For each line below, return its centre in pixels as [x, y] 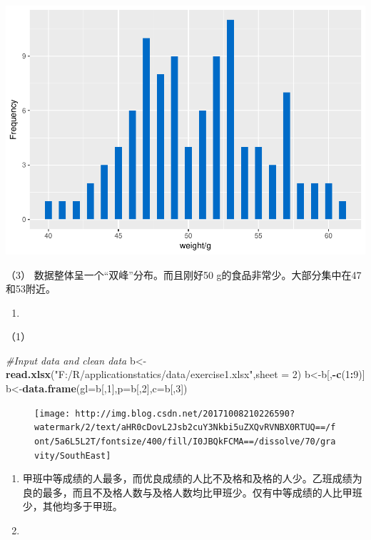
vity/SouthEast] [73, 455]
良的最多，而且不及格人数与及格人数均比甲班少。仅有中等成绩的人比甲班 [192, 492]
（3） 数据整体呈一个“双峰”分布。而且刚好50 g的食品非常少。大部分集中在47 [184, 274]
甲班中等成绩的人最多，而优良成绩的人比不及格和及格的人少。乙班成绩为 [192, 478]
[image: [52, 413]
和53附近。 [31, 289]
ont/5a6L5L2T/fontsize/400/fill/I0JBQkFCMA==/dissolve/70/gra [185, 441]
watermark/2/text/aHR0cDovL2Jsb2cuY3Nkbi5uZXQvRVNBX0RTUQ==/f [185, 428]
